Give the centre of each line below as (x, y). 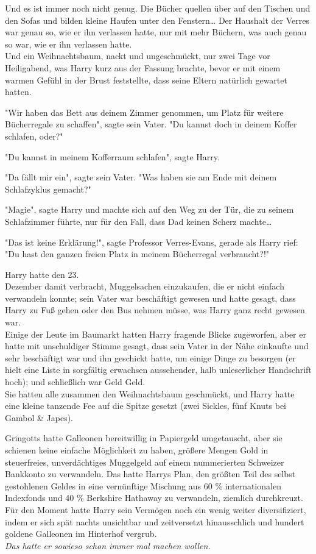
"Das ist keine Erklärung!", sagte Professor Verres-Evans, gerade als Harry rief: (152, 242)
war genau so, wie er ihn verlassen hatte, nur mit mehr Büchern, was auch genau (156, 32)
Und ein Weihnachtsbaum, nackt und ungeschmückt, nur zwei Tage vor (138, 56)
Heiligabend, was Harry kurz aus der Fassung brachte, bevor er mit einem (143, 67)
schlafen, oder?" (34, 136)
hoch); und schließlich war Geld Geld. (75, 382)
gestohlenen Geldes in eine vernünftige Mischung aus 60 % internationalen (143, 485)
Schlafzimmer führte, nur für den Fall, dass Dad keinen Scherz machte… (139, 221)
